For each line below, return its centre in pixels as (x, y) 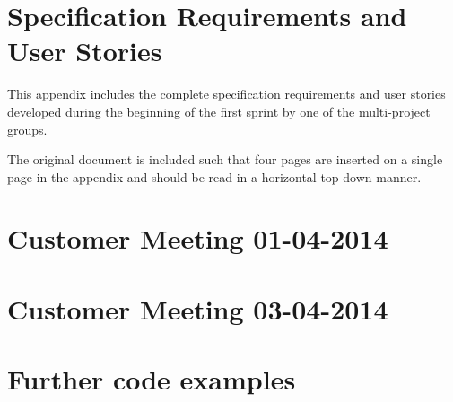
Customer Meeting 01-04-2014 (198, 238)
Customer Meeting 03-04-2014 (198, 308)
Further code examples (152, 379)
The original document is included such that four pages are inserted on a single (225, 159)
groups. (27, 129)
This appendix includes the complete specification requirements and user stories (226, 94)
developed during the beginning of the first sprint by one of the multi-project (219, 111)
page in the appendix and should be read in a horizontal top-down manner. (214, 176)
